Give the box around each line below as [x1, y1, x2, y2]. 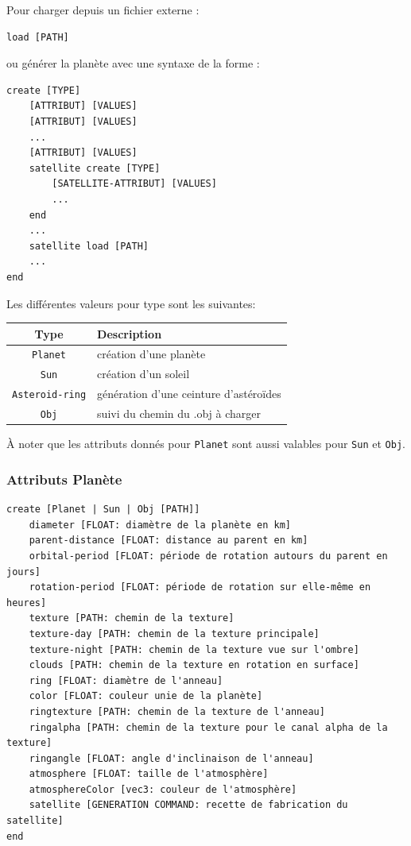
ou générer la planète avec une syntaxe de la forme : [6, 55, 260, 71]
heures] [6, 597, 47, 608]
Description [97, 325, 162, 342]
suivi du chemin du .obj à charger [97, 405, 261, 422]
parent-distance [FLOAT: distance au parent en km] [29, 535, 308, 547]
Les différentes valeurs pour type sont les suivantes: [6, 295, 256, 311]
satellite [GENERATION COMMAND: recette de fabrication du [29, 799, 348, 811]
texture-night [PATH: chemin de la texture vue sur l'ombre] [29, 643, 359, 655]
